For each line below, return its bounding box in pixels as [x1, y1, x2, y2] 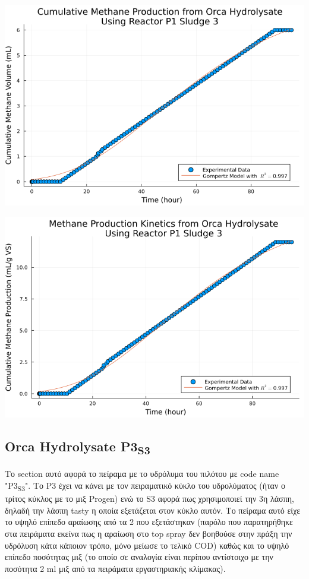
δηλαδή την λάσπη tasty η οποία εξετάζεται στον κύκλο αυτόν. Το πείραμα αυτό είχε [5, 504, 301, 516]
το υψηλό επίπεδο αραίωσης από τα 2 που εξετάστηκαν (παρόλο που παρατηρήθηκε [5, 515, 293, 528]
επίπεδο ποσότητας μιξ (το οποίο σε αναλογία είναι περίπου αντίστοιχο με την [5, 550, 273, 563]
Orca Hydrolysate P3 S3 [5, 437, 150, 458]
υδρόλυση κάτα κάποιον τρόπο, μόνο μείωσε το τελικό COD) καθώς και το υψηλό [5, 539, 289, 551]
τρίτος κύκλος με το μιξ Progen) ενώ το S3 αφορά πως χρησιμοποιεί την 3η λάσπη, [5, 492, 294, 505]
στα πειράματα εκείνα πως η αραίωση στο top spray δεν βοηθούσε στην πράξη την [5, 527, 292, 539]
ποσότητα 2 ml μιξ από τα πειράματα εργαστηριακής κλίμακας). [5, 562, 226, 574]
